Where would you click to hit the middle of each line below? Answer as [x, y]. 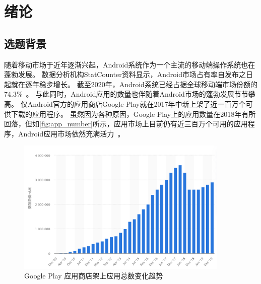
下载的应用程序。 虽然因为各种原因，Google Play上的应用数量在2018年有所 [133, 114]
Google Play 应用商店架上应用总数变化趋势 [94, 276]
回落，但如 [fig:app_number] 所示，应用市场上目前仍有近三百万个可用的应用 [126, 124]
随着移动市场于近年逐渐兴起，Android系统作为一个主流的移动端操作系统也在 [130, 64]
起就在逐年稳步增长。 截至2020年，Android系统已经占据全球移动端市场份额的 [131, 84]
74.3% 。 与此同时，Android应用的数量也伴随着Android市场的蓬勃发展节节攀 [130, 94]
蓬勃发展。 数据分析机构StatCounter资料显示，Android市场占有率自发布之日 [129, 74]
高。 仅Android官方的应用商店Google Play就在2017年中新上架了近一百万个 [125, 103]
